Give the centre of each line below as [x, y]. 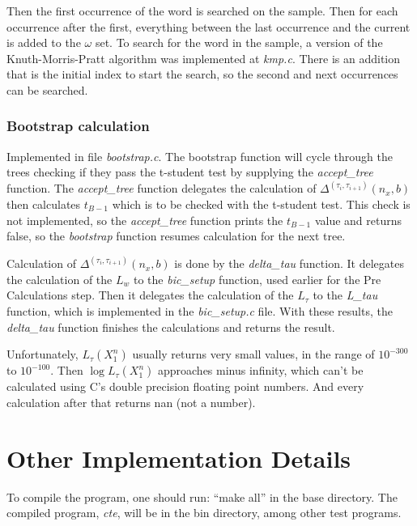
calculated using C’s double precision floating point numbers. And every [185, 386]
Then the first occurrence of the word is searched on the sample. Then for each [202, 11]
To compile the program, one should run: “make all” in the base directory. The [202, 496]
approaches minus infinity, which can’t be [260, 370]
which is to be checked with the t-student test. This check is [261, 204]
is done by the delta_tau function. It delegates [289, 263]
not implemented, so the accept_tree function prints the [145, 220]
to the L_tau [345, 295]
